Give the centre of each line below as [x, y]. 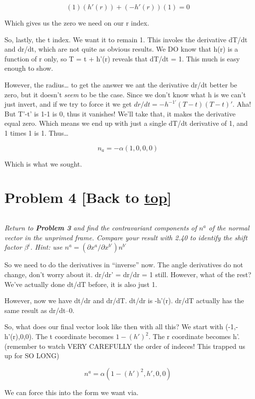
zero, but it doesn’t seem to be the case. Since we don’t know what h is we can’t [125, 94]
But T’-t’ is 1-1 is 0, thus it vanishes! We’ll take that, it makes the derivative [120, 113]
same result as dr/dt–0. [39, 310]
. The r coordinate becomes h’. [194, 336]
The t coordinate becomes [75, 336]
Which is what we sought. [43, 163]
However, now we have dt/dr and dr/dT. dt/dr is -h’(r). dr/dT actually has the [124, 300]
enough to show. [29, 68]
